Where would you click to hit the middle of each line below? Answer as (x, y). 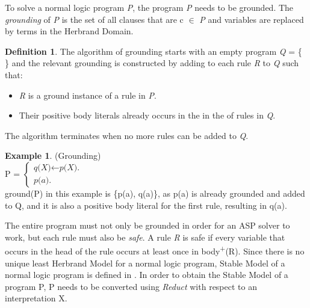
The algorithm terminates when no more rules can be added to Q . (127, 135)
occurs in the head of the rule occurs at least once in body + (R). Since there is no (155, 250)
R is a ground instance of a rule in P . (88, 95)
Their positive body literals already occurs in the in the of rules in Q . (147, 115)
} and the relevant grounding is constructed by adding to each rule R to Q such (152, 63)
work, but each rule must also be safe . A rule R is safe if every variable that (145, 237)
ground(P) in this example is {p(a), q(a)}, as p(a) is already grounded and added (155, 193)
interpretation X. (36, 298)
